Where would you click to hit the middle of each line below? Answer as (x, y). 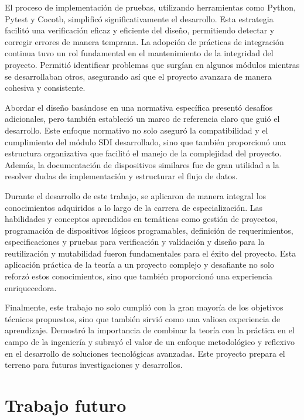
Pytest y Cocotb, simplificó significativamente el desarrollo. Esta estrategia (139, 18)
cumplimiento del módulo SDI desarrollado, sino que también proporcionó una (146, 141)
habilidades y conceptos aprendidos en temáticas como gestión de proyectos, (141, 219)
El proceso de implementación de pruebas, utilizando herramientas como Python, (151, 7)
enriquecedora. (31, 287)
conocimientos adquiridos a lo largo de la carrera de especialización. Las (134, 207)
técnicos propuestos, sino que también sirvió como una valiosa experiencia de (143, 318)
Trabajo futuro (66, 405)
